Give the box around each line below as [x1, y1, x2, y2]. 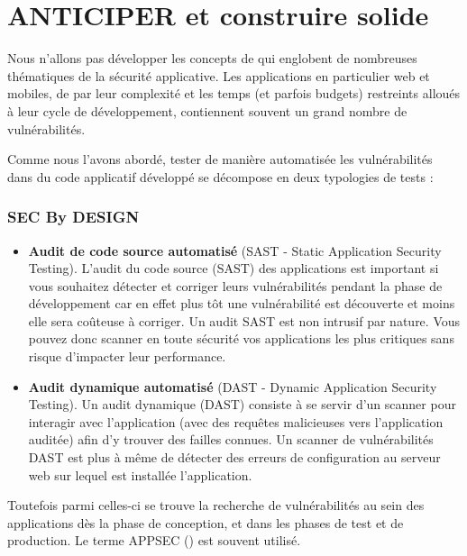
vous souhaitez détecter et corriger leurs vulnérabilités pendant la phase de [28, 276, 443, 295]
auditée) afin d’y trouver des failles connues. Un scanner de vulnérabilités [28, 430, 434, 449]
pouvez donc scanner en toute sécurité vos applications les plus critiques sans [28, 329, 454, 348]
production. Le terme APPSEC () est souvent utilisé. [7, 531, 301, 550]
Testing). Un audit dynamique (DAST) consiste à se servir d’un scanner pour [28, 395, 456, 414]
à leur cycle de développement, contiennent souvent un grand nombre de [7, 101, 407, 120]
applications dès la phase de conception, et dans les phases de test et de [7, 513, 404, 532]
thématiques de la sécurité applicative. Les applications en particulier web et [7, 66, 430, 85]
